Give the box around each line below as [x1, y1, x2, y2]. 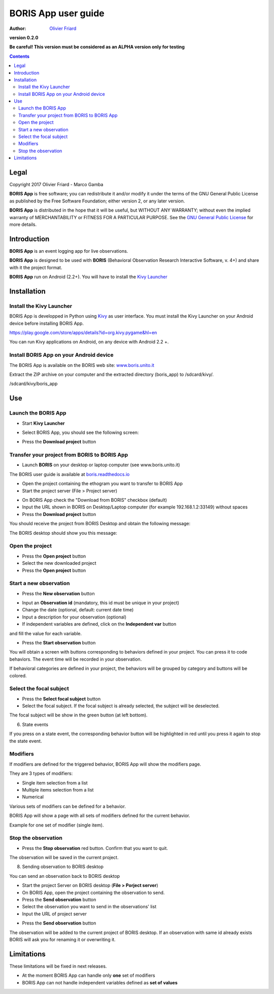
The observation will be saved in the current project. [9, 854, 119, 861]
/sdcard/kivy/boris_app [9, 381, 58, 387]
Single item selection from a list [22, 779, 88, 786]
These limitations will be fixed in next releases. [9, 963, 107, 969]
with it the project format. [9, 264, 62, 270]
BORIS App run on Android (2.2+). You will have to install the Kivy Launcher [9, 274, 167, 280]
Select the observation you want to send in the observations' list [22, 904, 157, 910]
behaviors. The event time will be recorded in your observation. [9, 656, 142, 662]
